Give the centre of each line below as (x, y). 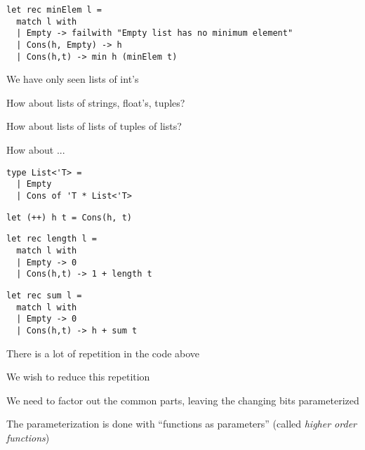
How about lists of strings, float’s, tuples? (96, 102)
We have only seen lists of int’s (73, 79)
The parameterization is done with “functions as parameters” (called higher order (181, 424)
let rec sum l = (44, 295)
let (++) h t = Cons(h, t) (69, 217)
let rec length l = (52, 239)
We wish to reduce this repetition (78, 377)
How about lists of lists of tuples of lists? (94, 126)
